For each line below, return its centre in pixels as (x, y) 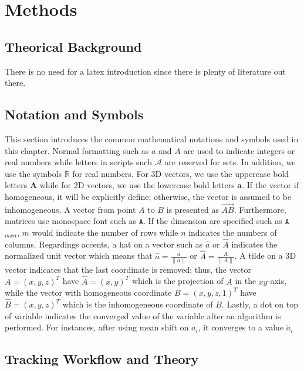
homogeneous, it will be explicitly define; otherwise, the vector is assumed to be (148, 196)
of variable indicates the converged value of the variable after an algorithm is (143, 315)
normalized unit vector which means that (79, 255)
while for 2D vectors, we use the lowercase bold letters (137, 185)
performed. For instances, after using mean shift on (97, 327)
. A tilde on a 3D (265, 255)
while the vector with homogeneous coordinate (88, 293)
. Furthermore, (260, 209)
